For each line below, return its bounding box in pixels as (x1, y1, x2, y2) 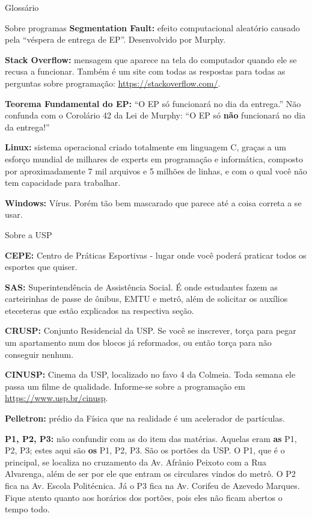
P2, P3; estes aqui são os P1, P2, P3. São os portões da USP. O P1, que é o (5, 444, 285, 456)
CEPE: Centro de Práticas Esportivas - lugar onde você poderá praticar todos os (5, 248, 307, 261)
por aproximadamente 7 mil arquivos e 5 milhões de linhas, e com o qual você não (5, 164, 307, 177)
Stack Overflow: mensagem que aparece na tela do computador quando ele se (5, 53, 297, 66)
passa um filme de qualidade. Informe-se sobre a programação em (5, 379, 245, 392)
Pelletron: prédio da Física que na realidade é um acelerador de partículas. (5, 412, 285, 425)
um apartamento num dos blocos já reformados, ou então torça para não (5, 336, 272, 349)
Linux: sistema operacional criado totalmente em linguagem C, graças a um (5, 141, 286, 153)
